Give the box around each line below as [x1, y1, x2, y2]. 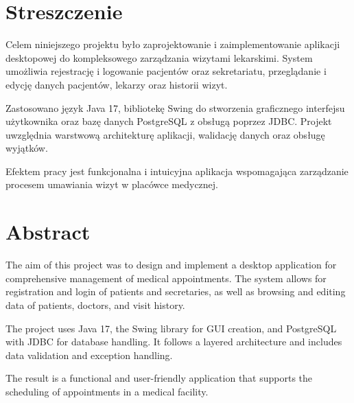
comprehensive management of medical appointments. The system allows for [5, 270, 327, 285]
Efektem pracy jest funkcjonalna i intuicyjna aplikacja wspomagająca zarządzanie [5, 163, 349, 178]
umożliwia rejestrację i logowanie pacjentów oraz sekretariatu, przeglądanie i [5, 64, 327, 78]
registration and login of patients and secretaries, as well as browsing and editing [5, 284, 346, 299]
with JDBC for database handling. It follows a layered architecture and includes [5, 334, 342, 349]
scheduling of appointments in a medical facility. [5, 384, 209, 398]
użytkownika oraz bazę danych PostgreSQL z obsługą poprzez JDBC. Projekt [5, 114, 332, 128]
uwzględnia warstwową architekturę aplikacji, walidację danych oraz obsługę [5, 127, 325, 141]
